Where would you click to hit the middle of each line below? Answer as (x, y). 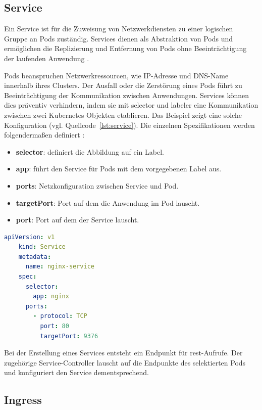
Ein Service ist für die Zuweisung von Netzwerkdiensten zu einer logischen (119, 29)
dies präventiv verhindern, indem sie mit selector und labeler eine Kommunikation (131, 105)
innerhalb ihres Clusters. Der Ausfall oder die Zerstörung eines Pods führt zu (123, 85)
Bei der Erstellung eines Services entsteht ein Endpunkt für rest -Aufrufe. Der (123, 353)
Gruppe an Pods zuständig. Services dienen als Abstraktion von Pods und (119, 38)
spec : (28, 277)
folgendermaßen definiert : (44, 135)
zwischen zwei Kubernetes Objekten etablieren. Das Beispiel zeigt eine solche (123, 115)
